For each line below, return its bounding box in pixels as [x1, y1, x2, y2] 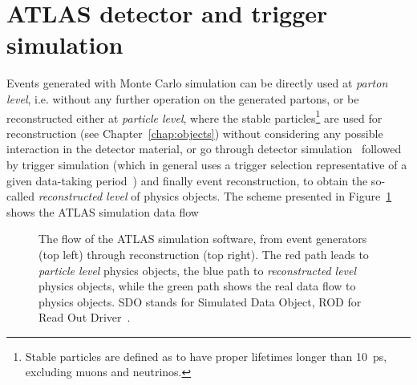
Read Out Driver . [38, 309, 131, 326]
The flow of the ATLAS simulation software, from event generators [38, 230, 367, 247]
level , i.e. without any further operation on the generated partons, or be [6, 90, 359, 107]
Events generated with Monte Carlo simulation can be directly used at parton [6, 75, 388, 91]
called [6, 188, 34, 205]
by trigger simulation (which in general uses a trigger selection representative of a [6, 156, 407, 172]
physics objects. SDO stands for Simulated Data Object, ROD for [38, 293, 362, 310]
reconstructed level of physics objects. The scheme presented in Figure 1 [38, 188, 392, 205]
